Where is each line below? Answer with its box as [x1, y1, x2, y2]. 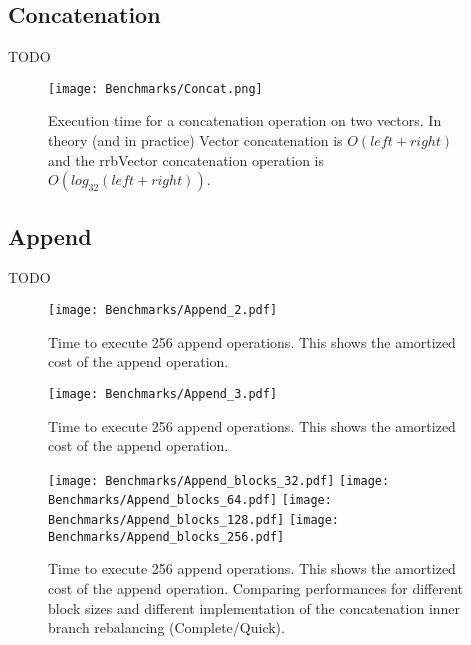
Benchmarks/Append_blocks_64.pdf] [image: [48, 493, 332, 508]
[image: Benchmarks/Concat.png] [48, 81, 263, 96]
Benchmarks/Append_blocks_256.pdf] [48, 529, 285, 544]
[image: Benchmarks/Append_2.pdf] [48, 303, 278, 318]
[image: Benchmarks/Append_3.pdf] [48, 386, 278, 401]
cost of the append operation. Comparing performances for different [48, 577, 463, 598]
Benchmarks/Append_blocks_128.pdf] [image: [48, 513, 340, 528]
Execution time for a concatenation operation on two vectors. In [48, 110, 442, 131]
